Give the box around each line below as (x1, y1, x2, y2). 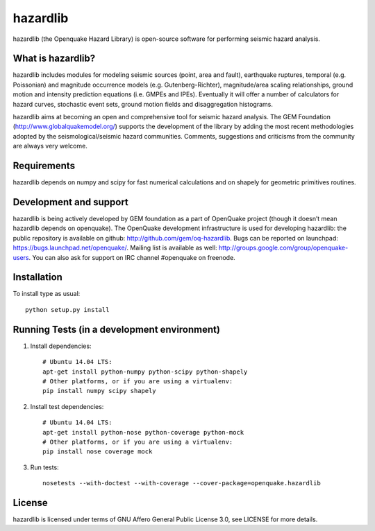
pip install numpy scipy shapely (42, 387, 156, 395)
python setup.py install (25, 306, 110, 313)
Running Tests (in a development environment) (12, 323, 220, 336)
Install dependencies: (30, 342, 92, 350)
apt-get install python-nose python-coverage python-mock (42, 428, 244, 436)
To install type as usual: (12, 290, 81, 298)
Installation (12, 271, 62, 284)
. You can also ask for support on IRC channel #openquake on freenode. (28, 253, 235, 261)
